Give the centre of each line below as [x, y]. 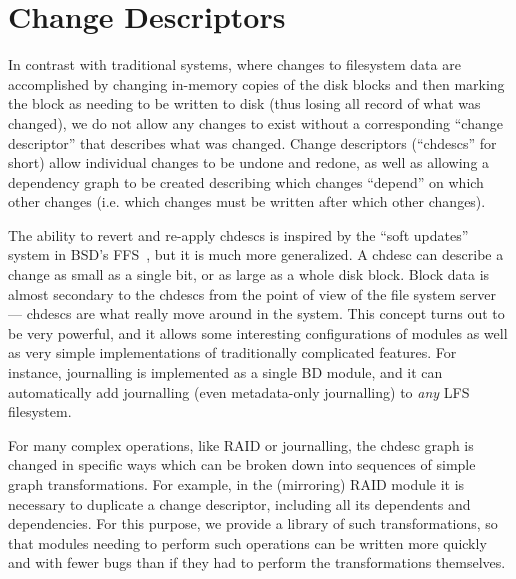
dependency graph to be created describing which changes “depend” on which [246, 181]
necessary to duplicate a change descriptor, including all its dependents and [239, 503]
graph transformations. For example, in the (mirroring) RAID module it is [236, 484]
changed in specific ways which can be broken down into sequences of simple [242, 464]
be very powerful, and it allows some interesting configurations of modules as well [258, 332]
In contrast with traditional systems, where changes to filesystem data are [234, 64]
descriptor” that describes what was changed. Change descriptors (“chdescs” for [252, 142]
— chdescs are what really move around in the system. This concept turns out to [256, 313]
